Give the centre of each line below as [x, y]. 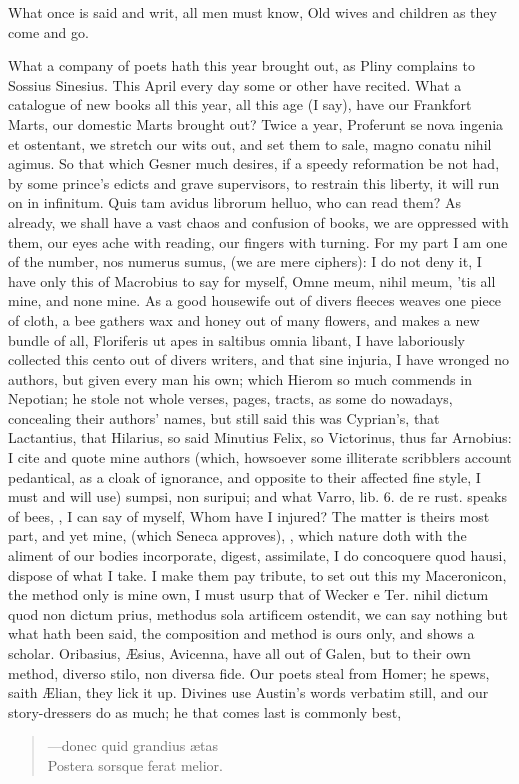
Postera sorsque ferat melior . [135, 764]
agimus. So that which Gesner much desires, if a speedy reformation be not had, [254, 163]
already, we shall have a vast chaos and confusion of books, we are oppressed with [258, 221]
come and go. [48, 31]
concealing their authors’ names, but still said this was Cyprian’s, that [224, 417]
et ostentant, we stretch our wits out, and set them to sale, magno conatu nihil [250, 143]
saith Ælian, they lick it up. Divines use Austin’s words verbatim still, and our [248, 692]
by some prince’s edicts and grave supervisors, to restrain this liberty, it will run [254, 182]
